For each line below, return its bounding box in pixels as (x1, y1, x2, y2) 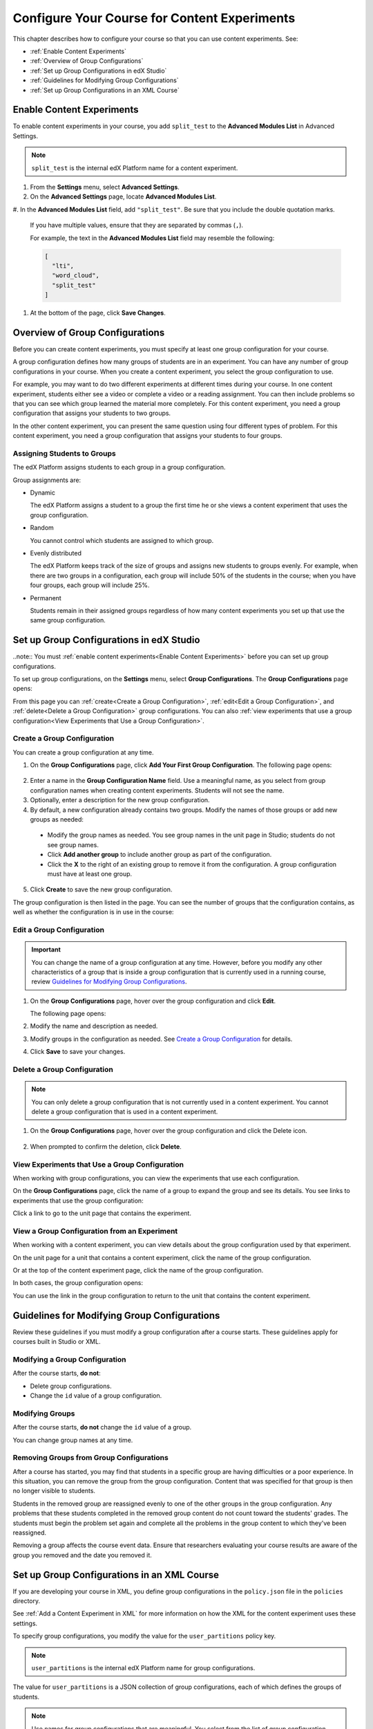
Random (30, 524, 55, 532)
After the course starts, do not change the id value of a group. (12, 1423, 192, 1432)
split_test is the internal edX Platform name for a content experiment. (31, 163, 238, 172)
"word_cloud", (52, 272, 100, 279)
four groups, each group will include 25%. (30, 581, 150, 589)
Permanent (30, 593, 61, 602)
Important (31, 945, 61, 954)
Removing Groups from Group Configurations (12, 1453, 169, 1463)
